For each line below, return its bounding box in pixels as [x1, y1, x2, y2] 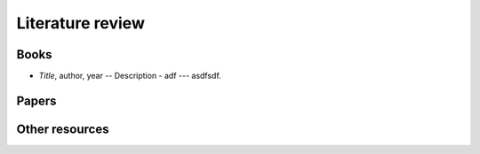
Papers [16, 93, 57, 108]
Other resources [16, 121, 109, 136]
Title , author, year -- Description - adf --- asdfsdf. [38, 71, 221, 81]
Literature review [16, 13, 146, 33]
